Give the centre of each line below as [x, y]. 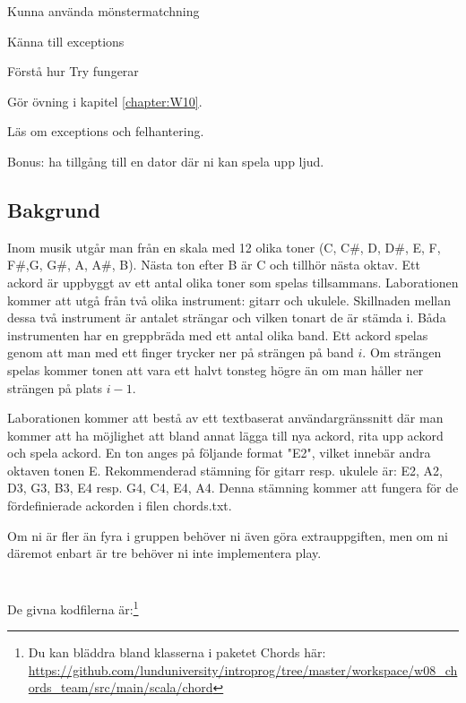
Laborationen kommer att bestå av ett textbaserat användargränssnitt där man [225, 418]
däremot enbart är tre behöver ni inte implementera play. [164, 553]
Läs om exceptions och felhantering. [106, 131]
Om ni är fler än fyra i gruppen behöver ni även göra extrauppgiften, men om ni [228, 535]
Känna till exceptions [66, 41]
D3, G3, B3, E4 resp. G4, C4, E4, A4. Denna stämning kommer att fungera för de [233, 488]
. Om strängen [402, 352]
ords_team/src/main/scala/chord [121, 687]
